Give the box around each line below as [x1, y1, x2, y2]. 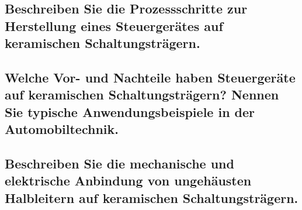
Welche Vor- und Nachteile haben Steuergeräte [5, 68, 296, 86]
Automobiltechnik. [5, 120, 119, 138]
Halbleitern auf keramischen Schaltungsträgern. [5, 188, 298, 206]
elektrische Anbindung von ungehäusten [5, 171, 252, 190]
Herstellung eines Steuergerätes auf [5, 16, 223, 35]
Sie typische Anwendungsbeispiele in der [5, 102, 255, 121]
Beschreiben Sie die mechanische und [5, 154, 234, 172]
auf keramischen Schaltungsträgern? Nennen [5, 85, 279, 104]
